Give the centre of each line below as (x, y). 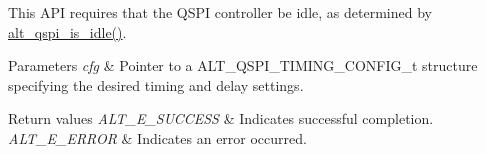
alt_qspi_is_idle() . (67, 31)
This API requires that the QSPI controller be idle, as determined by (220, 12)
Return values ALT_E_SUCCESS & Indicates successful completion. (221, 118)
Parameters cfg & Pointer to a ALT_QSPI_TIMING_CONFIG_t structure (243, 65)
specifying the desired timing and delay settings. (156, 84)
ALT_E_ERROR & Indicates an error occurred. (157, 137)
